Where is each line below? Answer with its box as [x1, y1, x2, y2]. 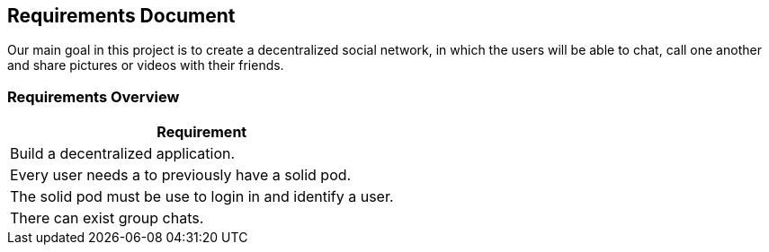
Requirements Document [7, 4, 236, 27]
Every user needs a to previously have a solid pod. [10, 166, 352, 185]
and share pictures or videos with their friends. [7, 57, 284, 74]
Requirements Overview [7, 87, 180, 106]
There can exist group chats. [10, 209, 204, 228]
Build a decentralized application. [10, 144, 236, 163]
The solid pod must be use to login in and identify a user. [10, 187, 394, 206]
